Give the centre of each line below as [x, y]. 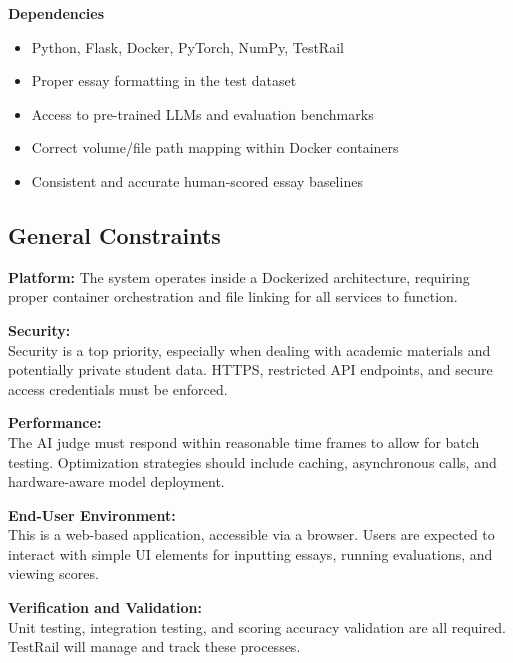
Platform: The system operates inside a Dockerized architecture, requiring [239, 276]
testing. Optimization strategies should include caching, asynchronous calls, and [252, 461]
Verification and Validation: [105, 607]
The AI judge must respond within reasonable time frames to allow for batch [244, 441]
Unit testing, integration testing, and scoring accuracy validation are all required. [257, 626]
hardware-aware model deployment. [116, 481]
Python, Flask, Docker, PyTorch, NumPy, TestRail [187, 46]
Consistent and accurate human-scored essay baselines [197, 180]
